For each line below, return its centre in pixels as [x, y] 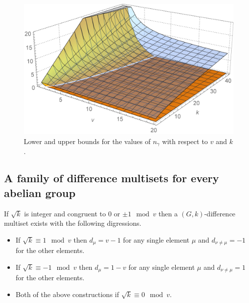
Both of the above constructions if [67, 294]
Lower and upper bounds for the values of [87, 141]
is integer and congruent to [65, 213]
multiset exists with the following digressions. [73, 223]
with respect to [185, 141]
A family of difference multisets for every [112, 178]
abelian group [40, 192]
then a [168, 213]
